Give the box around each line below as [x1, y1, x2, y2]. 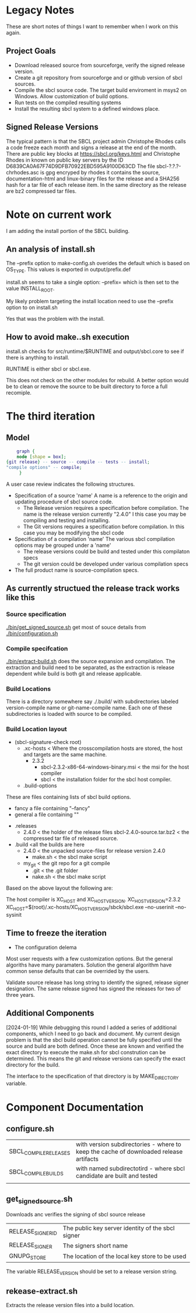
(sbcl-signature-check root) [14, 738, 82, 745]
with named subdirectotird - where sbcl [75, 1164, 185, 1173]
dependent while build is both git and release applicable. [6, 670, 142, 677]
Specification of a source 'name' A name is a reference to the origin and [14, 492, 188, 499]
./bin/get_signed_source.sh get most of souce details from [6, 623, 146, 630]
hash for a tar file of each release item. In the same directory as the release [6, 181, 187, 188]
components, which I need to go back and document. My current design [6, 1030, 180, 1037]
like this [6, 592, 35, 603]
